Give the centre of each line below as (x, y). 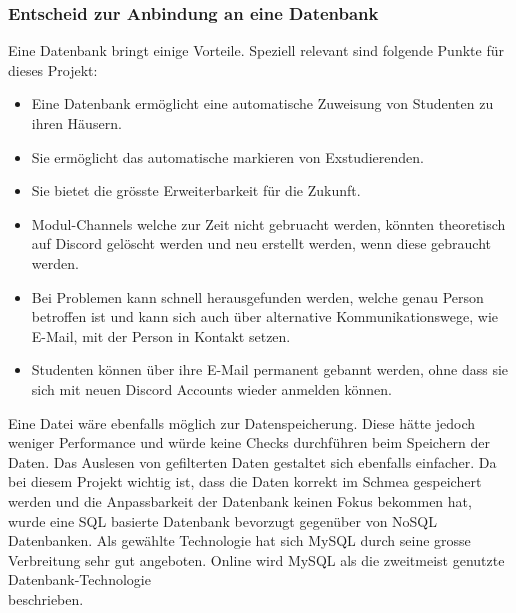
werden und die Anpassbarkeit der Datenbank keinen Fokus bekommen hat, (240, 500)
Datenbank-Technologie (79, 579)
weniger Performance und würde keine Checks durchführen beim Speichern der (249, 442)
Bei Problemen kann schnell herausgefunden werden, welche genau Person (257, 296)
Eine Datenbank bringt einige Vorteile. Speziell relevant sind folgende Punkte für (256, 50)
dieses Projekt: (53, 69)
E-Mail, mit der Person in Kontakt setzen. (161, 335)
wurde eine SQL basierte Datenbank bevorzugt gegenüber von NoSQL (223, 520)
